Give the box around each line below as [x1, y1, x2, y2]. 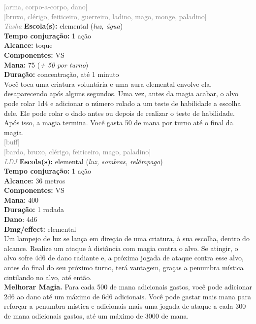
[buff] [4, 137, 20, 147]
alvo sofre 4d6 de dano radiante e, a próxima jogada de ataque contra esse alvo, [4, 252, 244, 263]
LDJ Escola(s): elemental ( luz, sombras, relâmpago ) [4, 156, 163, 166]
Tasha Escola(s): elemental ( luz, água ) [4, 21, 123, 31]
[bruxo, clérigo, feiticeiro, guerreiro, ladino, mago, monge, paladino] [4, 11, 207, 21]
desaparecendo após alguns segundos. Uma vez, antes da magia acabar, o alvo [4, 88, 239, 99]
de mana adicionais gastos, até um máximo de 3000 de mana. [4, 311, 189, 321]
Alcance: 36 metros [4, 175, 65, 185]
